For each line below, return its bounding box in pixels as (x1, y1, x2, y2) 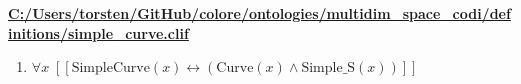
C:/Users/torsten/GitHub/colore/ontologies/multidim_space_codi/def (8, 3, 511, 23)
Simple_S (301, 61, 356, 76)
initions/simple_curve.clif (8, 22, 189, 43)
